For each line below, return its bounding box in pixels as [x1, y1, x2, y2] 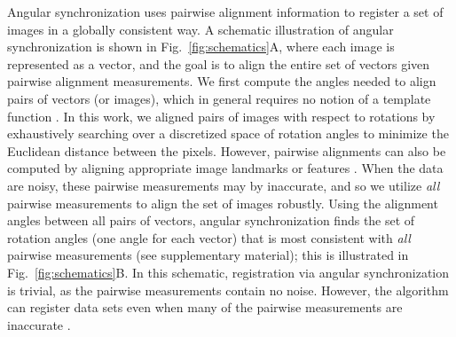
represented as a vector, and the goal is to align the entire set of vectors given [7, 54, 430, 73]
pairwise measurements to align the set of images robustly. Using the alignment [7, 193, 438, 212]
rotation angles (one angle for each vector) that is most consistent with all [7, 228, 411, 247]
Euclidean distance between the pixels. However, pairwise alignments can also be [7, 141, 446, 160]
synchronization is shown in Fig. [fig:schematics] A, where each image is [7, 37, 395, 56]
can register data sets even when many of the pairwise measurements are [7, 298, 403, 317]
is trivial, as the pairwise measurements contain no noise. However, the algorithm [7, 280, 449, 299]
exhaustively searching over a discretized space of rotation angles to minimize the [7, 124, 449, 143]
